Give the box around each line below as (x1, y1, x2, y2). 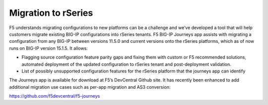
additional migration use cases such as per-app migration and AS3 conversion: (9, 84, 171, 90)
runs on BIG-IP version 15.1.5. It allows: (9, 45, 88, 51)
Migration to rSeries (9, 7, 93, 18)
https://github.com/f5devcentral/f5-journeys (9, 93, 100, 99)
